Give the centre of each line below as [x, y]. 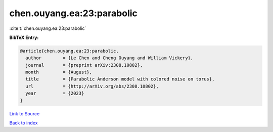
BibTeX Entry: [24, 37]
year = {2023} [55, 93]
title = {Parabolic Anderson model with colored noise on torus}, [120, 79]
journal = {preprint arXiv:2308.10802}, [84, 65]
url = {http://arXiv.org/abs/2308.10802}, [92, 86]
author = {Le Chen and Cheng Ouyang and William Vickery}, [109, 58]
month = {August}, [59, 72]
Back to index [24, 123]
